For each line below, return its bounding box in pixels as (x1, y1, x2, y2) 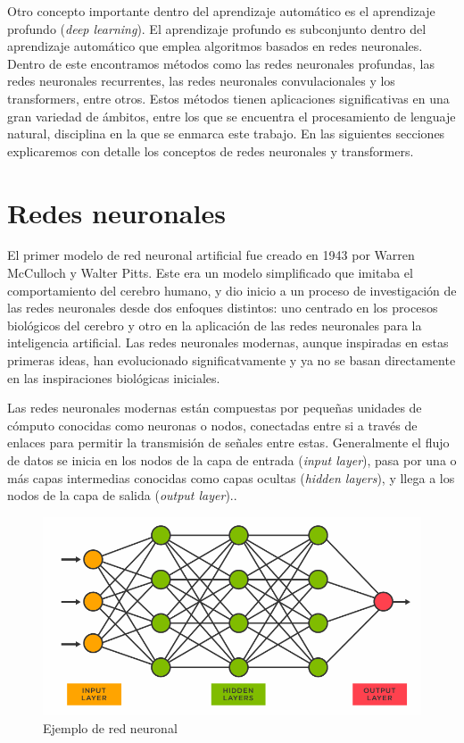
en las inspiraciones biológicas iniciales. (7, 368, 220, 387)
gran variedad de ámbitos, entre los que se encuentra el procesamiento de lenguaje (7, 106, 456, 125)
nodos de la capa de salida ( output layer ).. (7, 486, 237, 505)
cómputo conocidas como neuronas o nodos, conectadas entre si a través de (7, 415, 418, 434)
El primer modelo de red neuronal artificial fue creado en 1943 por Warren (7, 246, 415, 264)
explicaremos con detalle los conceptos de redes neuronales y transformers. (7, 141, 414, 160)
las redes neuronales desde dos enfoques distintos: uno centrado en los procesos (7, 298, 438, 317)
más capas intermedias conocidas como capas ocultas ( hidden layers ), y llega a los (7, 468, 455, 487)
